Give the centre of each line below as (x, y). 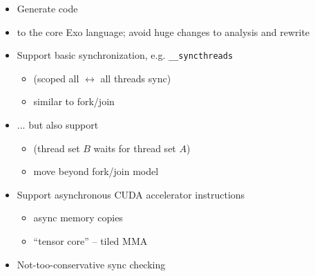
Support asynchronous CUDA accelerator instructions (131, 194)
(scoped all (56, 78)
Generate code (47, 8)
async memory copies (78, 218)
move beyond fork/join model (96, 171)
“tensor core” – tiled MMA (90, 241)
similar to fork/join (74, 101)
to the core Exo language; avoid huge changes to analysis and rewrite (163, 31)
